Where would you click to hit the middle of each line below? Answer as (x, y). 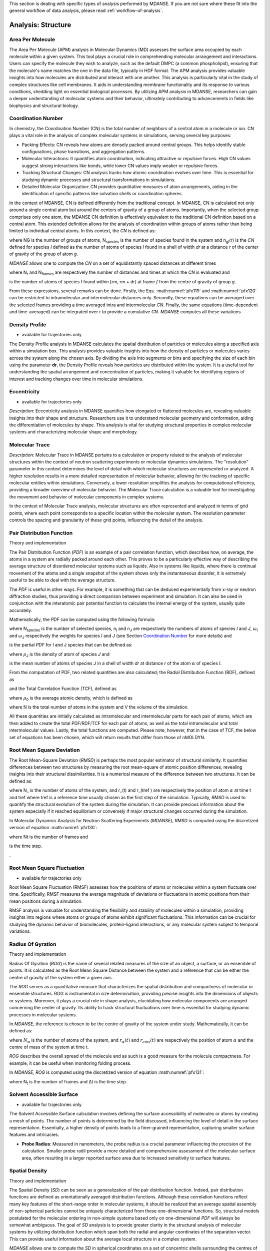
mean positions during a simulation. (46, 901)
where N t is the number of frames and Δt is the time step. (68, 1082)
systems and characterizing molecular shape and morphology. (73, 432)
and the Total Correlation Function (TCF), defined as (63, 689)
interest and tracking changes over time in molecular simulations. (76, 379)
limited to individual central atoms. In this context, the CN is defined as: (82, 231)
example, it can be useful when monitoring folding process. (70, 1063)
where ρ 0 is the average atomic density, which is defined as (71, 698)
